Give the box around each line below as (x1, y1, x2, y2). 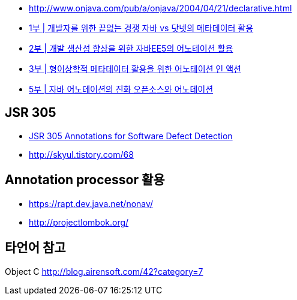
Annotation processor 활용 (5, 172, 165, 188)
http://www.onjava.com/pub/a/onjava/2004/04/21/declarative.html (29, 3, 292, 13)
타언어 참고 (5, 240, 66, 256)
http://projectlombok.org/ (29, 217, 129, 227)
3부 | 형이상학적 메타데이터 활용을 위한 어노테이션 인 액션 (29, 64, 241, 74)
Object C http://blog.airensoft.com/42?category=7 (5, 266, 203, 277)
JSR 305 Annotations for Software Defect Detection (29, 130, 233, 141)
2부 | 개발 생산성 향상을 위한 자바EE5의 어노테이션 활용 (29, 43, 233, 53)
